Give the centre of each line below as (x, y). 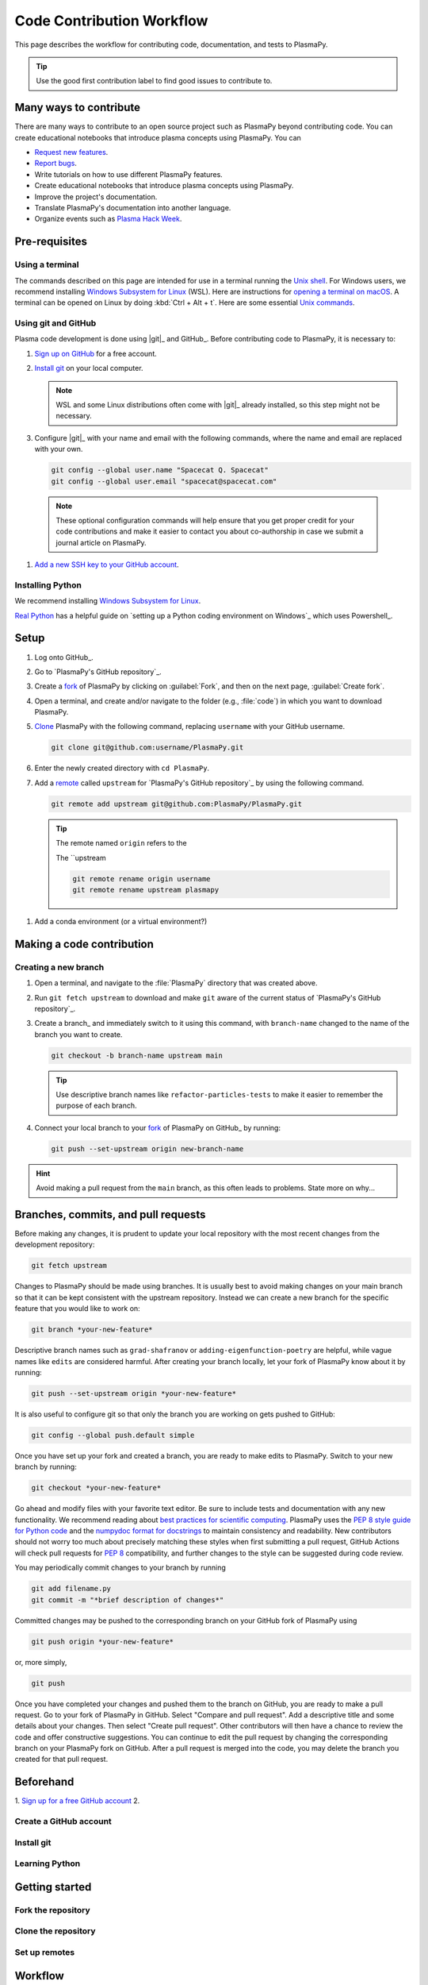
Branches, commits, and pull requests (110, 1214)
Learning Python (48, 1864)
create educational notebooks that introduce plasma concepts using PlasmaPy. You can (158, 137)
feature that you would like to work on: (77, 1309)
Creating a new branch (59, 967)
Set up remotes (45, 1952)
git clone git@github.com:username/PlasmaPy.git (147, 748)
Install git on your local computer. (89, 368)
